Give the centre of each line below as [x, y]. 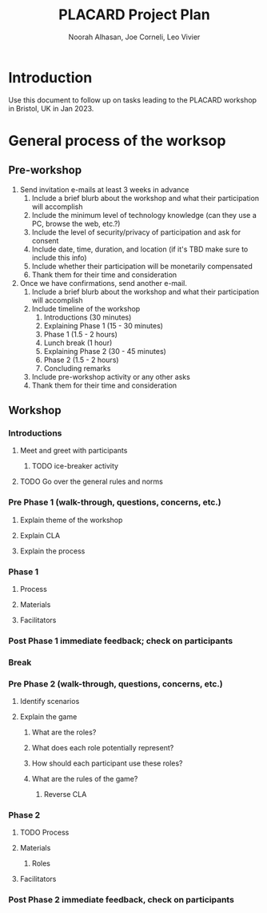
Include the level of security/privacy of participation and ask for [136, 232]
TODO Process [44, 833]
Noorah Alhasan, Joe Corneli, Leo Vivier [134, 37]
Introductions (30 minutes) [88, 317]
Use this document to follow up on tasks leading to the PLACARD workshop [133, 100]
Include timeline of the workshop [86, 308]
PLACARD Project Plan [134, 15]
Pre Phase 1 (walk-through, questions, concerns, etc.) [115, 502]
